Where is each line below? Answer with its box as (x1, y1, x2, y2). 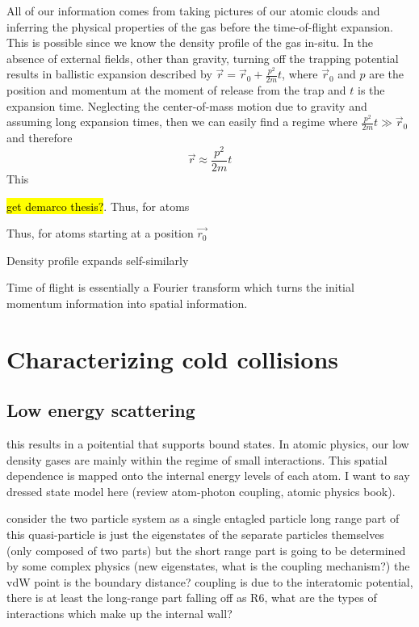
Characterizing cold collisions (6, 342, 338, 375)
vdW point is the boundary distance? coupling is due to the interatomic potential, (6, 573, 413, 590)
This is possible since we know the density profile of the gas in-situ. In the (6, 34, 374, 51)
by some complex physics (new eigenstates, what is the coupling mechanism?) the (6, 558, 410, 574)
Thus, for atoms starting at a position (6, 225, 194, 242)
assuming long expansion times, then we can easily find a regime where (6, 113, 358, 130)
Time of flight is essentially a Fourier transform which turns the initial (6, 279, 354, 296)
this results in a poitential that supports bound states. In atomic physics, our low (6, 436, 409, 452)
